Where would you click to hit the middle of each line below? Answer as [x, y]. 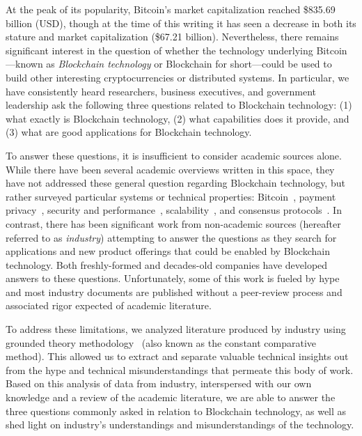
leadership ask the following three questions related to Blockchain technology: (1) [179, 105]
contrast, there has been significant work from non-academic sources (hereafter [173, 223]
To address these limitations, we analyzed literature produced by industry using [176, 329]
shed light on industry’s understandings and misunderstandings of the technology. [180, 425]
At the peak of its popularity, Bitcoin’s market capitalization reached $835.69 [171, 9]
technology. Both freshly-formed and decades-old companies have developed [167, 264]
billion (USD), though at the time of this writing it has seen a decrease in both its [181, 23]
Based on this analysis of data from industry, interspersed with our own [159, 383]
